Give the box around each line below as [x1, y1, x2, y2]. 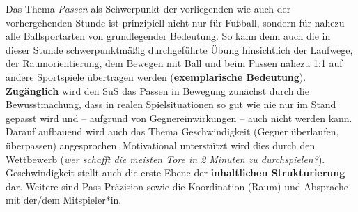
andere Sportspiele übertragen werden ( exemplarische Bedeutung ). [6, 69, 306, 84]
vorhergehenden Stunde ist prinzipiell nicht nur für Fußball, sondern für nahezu [6, 15, 345, 29]
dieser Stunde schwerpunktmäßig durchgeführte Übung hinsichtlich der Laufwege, [6, 42, 353, 56]
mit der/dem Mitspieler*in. [6, 192, 122, 207]
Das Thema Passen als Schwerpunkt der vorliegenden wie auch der [6, 1, 291, 15]
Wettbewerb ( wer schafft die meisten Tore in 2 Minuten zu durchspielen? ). [6, 151, 325, 166]
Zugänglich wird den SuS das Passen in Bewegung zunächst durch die [6, 83, 309, 98]
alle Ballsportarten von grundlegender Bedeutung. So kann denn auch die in [6, 29, 331, 43]
